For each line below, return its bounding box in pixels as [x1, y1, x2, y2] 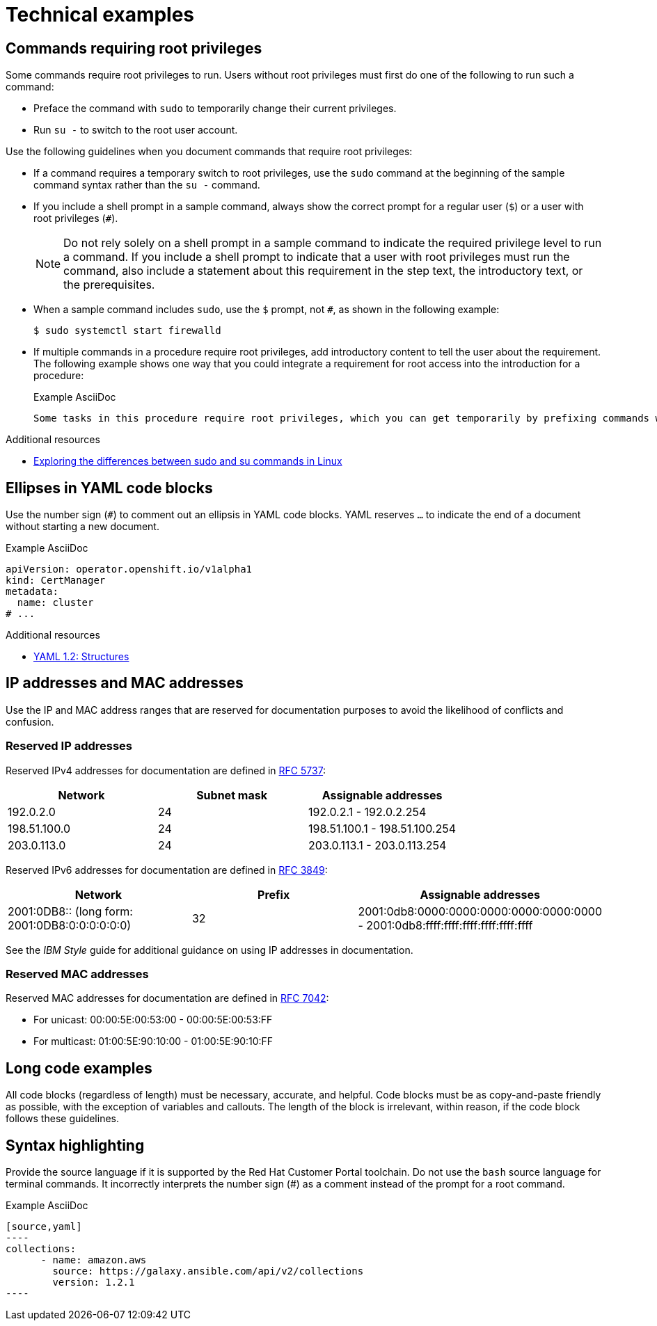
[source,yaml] [6, 1221, 82, 1233]
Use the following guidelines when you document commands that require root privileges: [6, 145, 413, 158]
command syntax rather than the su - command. [33, 179, 260, 191]
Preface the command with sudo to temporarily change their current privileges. [33, 102, 397, 115]
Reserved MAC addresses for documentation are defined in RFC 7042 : [6, 992, 329, 1005]
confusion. [6, 715, 54, 728]
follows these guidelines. [6, 1112, 120, 1125]
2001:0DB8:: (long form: [8, 904, 133, 918]
